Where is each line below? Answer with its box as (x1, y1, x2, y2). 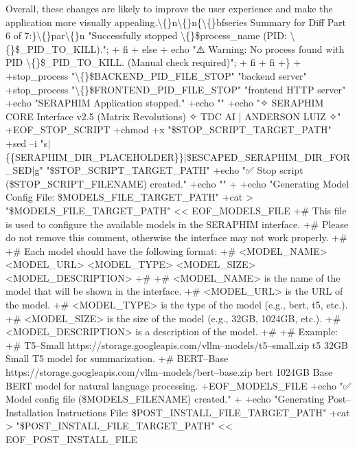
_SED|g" (5, 163, 43, 177)
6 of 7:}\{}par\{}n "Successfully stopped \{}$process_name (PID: (5, 28, 287, 43)
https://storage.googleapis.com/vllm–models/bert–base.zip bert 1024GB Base (5, 365, 333, 379)
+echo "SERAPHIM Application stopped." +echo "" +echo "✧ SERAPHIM (5, 95, 324, 110)
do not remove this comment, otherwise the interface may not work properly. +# (5, 230, 347, 245)
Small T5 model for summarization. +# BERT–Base (5, 351, 229, 365)
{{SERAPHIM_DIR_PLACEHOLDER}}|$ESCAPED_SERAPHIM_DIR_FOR (5, 149, 350, 164)
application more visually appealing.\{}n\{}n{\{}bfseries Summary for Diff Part (5, 14, 346, 29)
